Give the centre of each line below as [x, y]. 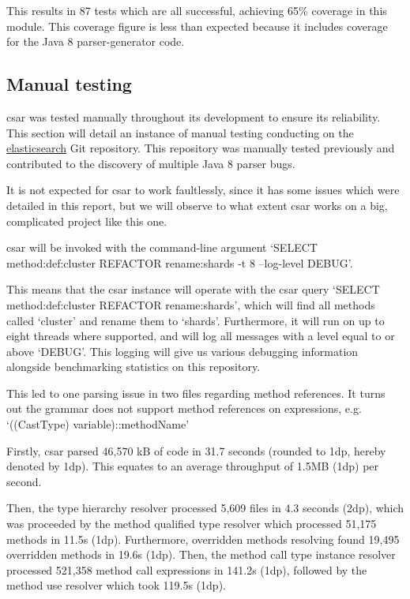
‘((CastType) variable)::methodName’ [98, 424]
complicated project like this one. [87, 221]
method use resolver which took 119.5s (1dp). [116, 585]
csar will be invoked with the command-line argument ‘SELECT [162, 247]
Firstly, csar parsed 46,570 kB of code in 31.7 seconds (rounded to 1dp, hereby [196, 450]
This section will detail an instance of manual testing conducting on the [180, 132]
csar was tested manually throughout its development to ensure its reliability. [194, 116]
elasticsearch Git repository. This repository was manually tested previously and [201, 148]
